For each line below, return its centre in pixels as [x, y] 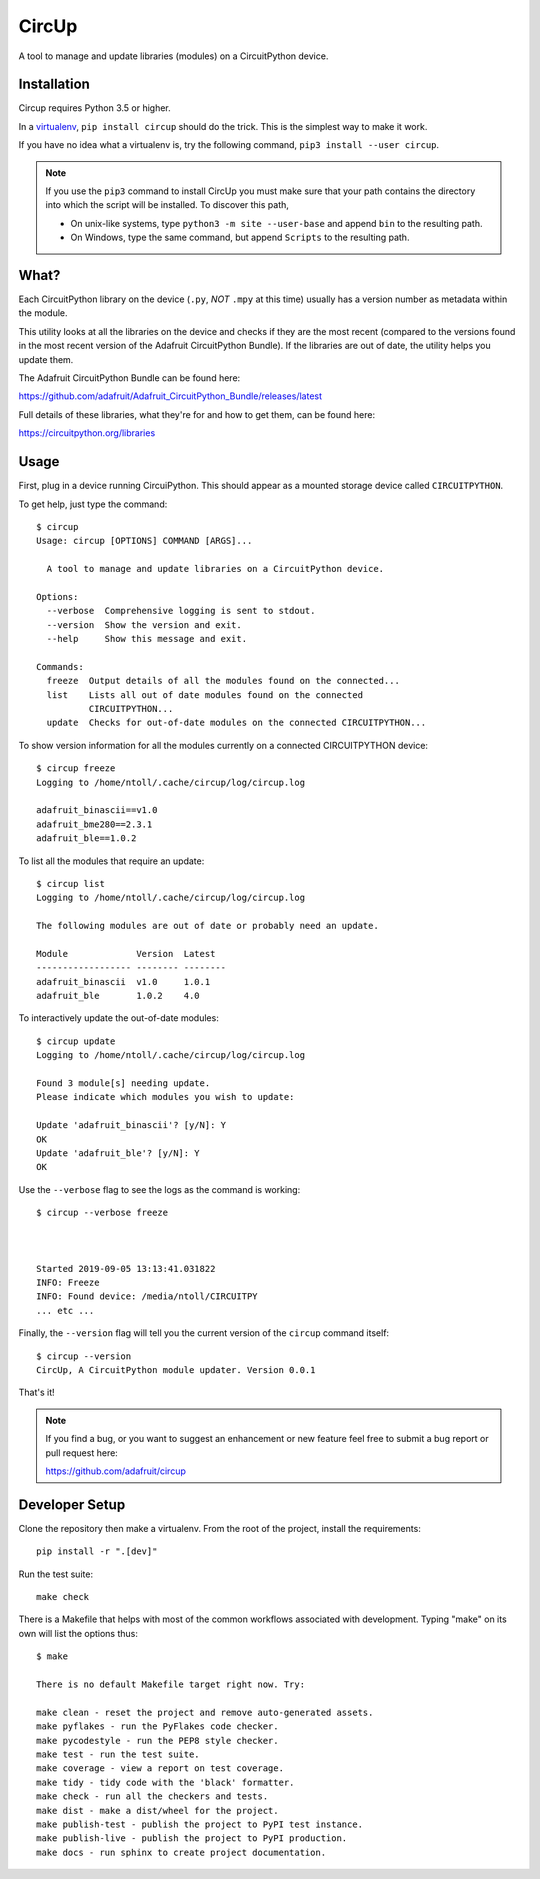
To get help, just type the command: [93, 504]
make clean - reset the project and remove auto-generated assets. [205, 1712]
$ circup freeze [76, 768]
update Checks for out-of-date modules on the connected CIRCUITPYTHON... [236, 723]
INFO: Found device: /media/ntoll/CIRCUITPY [147, 1296]
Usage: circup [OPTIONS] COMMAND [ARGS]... [144, 541]
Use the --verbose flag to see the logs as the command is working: [159, 1189]
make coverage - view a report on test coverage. [160, 1768]
